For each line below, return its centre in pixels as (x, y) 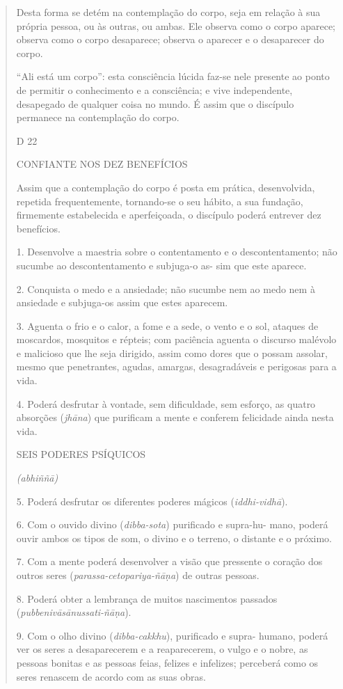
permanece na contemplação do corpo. (98, 117)
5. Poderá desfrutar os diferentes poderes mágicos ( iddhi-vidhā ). (152, 501)
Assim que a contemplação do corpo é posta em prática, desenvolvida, (166, 187)
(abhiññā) (37, 478)
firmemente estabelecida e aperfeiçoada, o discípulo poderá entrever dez (169, 215)
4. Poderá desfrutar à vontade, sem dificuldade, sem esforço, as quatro (166, 403)
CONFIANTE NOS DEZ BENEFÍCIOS (102, 164)
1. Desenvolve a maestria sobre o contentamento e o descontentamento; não (177, 252)
